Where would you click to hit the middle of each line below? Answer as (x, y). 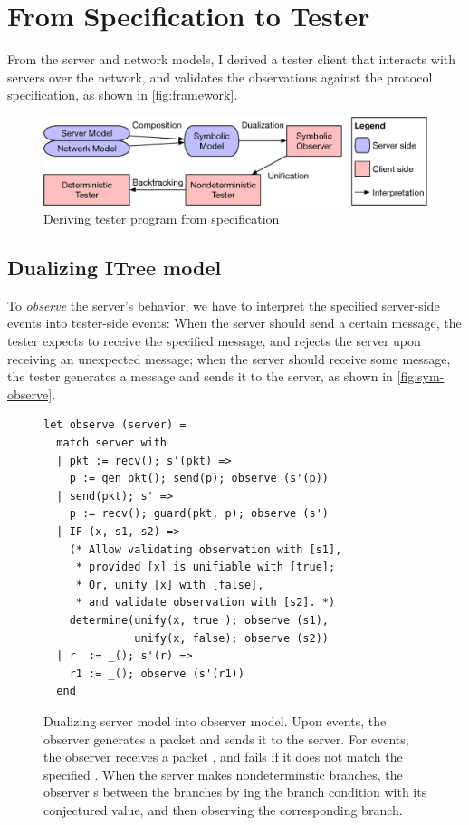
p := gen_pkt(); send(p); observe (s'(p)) (199, 479)
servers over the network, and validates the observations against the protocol (220, 77)
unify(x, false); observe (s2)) (231, 638)
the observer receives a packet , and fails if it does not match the (223, 757)
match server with (112, 443)
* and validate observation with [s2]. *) (206, 603)
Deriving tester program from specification (162, 219)
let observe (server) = (115, 425)
